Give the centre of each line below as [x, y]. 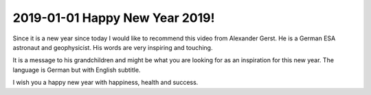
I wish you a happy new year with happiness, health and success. [105, 83]
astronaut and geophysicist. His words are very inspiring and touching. [113, 47]
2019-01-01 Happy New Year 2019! [114, 18]
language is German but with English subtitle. [77, 70]
